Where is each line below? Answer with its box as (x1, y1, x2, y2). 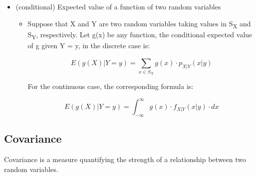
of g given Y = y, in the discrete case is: (27, 40, 150, 50)
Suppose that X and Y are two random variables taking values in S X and (27, 18, 251, 30)
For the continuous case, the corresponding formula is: (27, 81, 194, 91)
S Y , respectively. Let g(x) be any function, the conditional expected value (27, 29, 253, 41)
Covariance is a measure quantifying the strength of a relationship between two (4, 154, 247, 165)
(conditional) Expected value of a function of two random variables (15, 1, 221, 11)
